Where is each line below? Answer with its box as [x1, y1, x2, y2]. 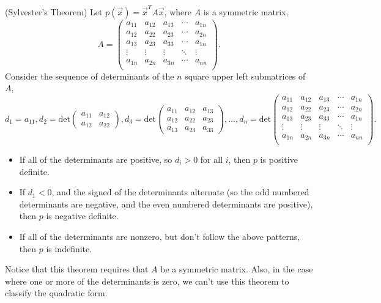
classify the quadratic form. [5, 286, 108, 299]
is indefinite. [46, 242, 92, 255]
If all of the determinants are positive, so [19, 153, 172, 166]
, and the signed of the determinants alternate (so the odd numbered [51, 185, 309, 198]
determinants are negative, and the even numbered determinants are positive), [19, 197, 313, 210]
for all [200, 153, 223, 166]
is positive [260, 153, 298, 166]
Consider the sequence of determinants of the [5, 69, 174, 82]
